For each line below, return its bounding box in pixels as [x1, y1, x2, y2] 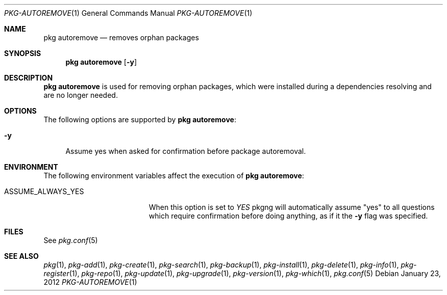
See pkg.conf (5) [43, 236, 98, 245]
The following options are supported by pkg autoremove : [43, 115, 236, 124]
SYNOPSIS [4, 49, 41, 58]
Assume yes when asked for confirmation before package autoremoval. [65, 147, 306, 155]
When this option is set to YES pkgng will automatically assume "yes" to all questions [148, 203, 435, 211]
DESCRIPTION [4, 73, 53, 82]
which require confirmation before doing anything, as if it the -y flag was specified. [148, 211, 428, 220]
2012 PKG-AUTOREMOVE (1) [43, 278, 137, 286]
